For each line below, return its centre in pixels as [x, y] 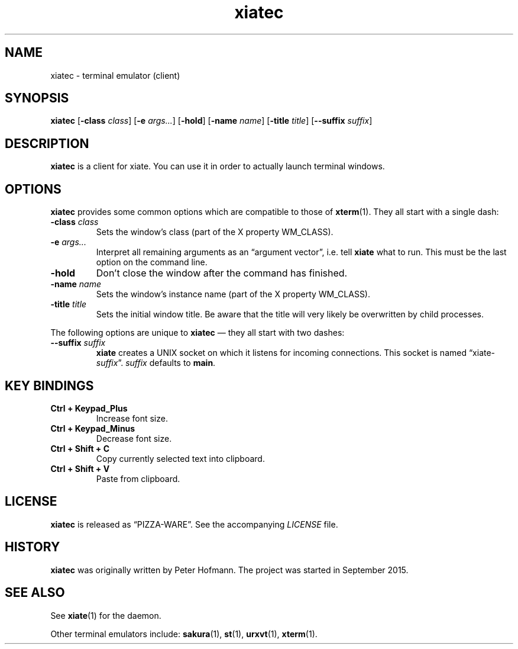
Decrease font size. [134, 438]
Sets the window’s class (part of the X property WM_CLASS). [215, 232]
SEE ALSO [35, 593]
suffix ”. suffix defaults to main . [156, 363]
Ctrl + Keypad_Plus [89, 408]
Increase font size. [132, 418]
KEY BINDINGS [49, 385]
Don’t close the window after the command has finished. [222, 273]
